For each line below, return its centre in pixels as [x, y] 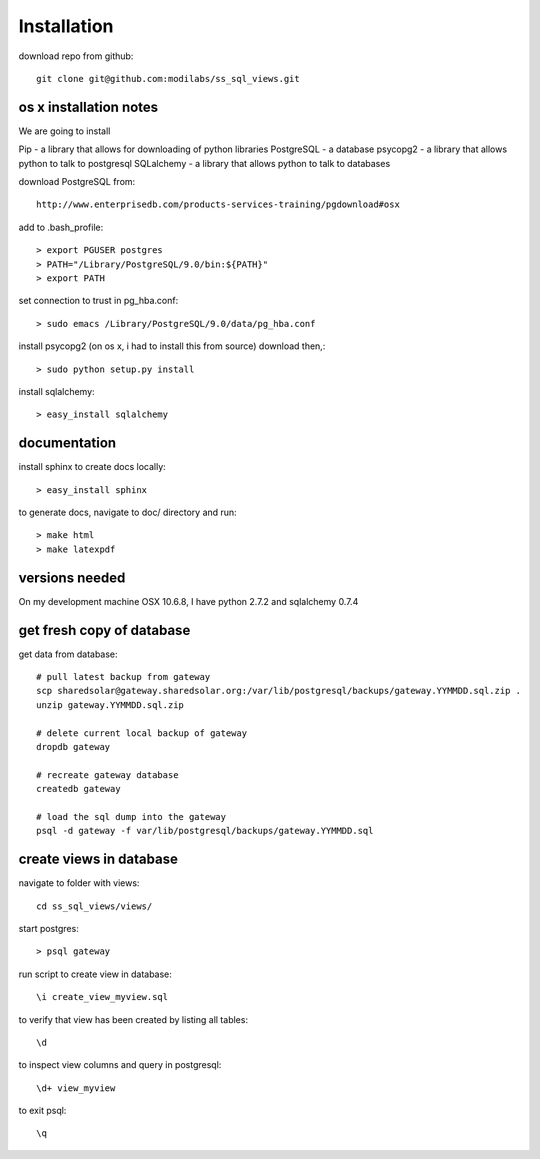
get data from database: [68, 654]
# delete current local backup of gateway [142, 733]
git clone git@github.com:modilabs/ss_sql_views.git [168, 78]
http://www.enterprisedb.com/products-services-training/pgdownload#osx [218, 204]
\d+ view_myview [76, 1088]
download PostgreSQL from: [77, 182]
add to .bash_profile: [61, 227]
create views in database [98, 859]
